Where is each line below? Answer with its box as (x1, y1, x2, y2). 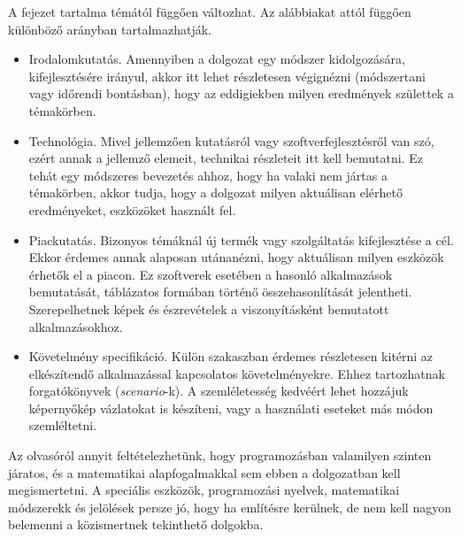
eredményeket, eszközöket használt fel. (28, 200, 236, 219)
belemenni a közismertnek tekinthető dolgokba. (8, 515, 264, 534)
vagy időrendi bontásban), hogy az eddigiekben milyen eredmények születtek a (28, 84, 454, 103)
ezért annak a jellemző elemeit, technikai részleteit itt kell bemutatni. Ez (28, 149, 423, 167)
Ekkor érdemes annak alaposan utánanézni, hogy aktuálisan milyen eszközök (28, 248, 444, 266)
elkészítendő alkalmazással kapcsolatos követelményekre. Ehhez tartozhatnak (28, 364, 445, 382)
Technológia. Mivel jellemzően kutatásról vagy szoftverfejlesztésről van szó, (28, 131, 434, 150)
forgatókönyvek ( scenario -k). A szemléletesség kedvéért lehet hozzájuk (28, 381, 409, 400)
